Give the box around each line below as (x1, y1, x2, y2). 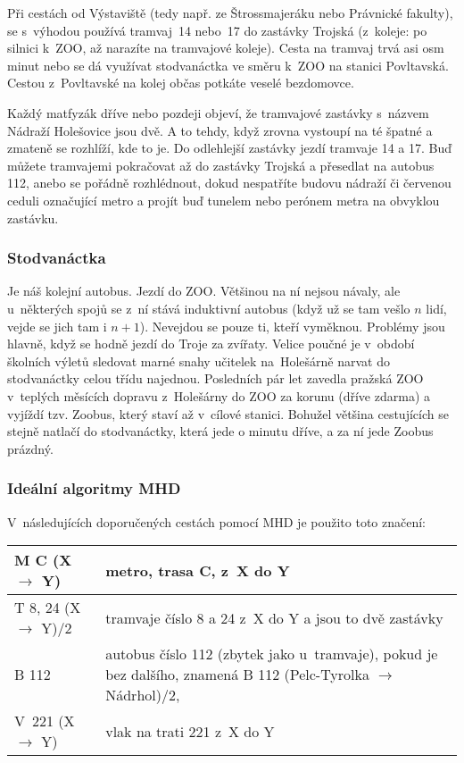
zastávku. (7, 208, 59, 227)
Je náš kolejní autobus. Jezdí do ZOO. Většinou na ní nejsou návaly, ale (7, 281, 401, 300)
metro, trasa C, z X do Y (105, 559, 290, 581)
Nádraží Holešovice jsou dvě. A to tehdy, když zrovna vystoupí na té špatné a (7, 121, 433, 139)
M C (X (14, 549, 72, 571)
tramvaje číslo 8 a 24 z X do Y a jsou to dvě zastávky (105, 607, 443, 628)
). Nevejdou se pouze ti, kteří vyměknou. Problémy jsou (139, 316, 445, 335)
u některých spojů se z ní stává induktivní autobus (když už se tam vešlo (7, 298, 410, 317)
